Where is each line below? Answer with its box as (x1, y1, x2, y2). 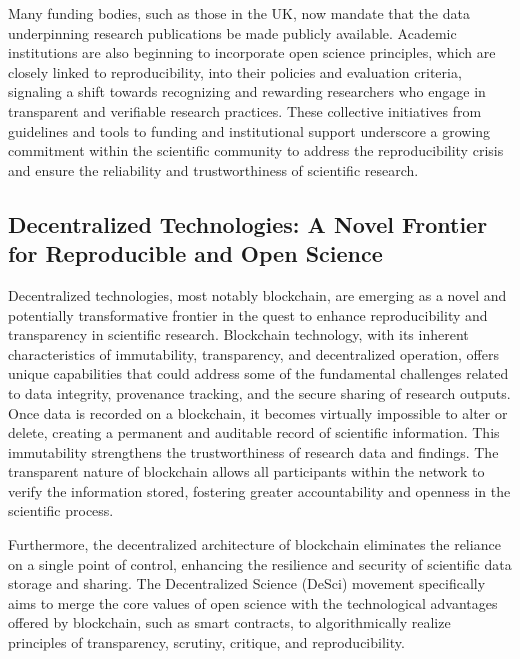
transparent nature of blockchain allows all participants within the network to (8, 461, 485, 482)
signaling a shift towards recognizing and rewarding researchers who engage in (8, 81, 486, 102)
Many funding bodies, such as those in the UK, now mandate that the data (8, 3, 470, 23)
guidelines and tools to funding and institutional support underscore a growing (8, 120, 491, 141)
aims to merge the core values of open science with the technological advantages (8, 592, 498, 613)
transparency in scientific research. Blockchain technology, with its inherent (8, 324, 469, 345)
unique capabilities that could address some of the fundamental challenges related (8, 363, 509, 384)
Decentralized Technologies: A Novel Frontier (8, 208, 488, 239)
